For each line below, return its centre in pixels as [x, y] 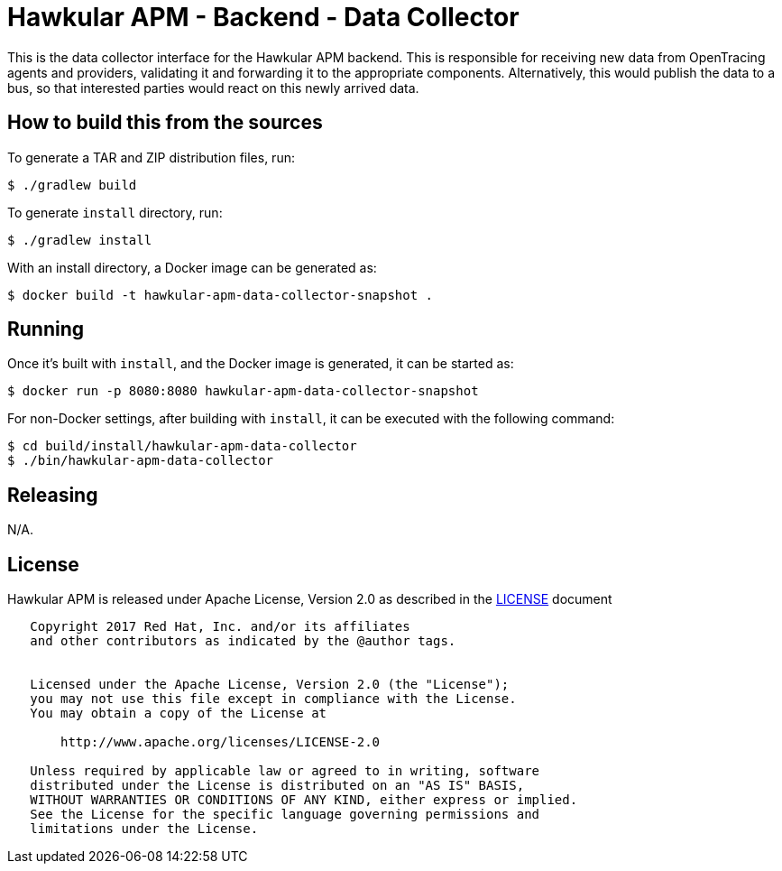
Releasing [53, 495]
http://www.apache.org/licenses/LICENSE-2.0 [221, 742]
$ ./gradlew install [80, 240]
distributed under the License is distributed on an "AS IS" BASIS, [277, 786]
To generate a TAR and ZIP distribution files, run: [151, 157]
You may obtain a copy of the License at [179, 713]
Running [46, 329]
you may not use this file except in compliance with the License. [273, 699]
